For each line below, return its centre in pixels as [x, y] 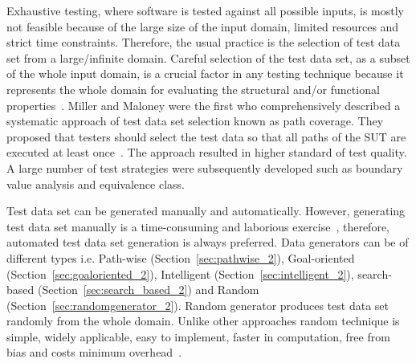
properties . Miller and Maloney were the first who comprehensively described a [204, 105]
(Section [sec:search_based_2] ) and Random [148, 290]
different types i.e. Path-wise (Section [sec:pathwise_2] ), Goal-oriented [181, 257]
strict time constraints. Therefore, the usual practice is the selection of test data [204, 42]
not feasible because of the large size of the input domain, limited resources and [203, 26]
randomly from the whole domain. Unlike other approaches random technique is [203, 321]
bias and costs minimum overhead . [94, 352]
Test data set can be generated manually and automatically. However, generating [206, 211]
